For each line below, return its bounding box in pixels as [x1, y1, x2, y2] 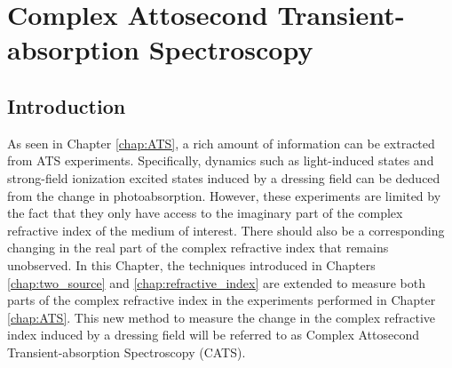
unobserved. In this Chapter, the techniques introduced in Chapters [7, 255, 376, 274]
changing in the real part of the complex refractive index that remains [7, 238, 389, 257]
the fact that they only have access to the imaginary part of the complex [7, 204, 403, 222]
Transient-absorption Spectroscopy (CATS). [7, 342, 246, 361]
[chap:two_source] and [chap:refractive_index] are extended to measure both [7, 273, 425, 292]
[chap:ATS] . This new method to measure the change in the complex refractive [7, 308, 436, 326]
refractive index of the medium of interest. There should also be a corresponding [7, 220, 445, 239]
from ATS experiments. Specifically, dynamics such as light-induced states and [7, 151, 434, 170]
